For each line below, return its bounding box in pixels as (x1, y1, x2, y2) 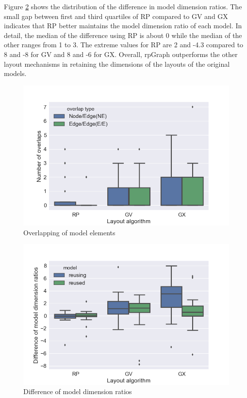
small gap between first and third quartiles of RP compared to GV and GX (4, 11, 228, 21)
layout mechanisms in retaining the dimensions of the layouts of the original (4, 58, 230, 69)
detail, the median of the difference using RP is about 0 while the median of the (4, 30, 242, 40)
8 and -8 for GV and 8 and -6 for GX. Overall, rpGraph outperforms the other (4, 49, 238, 59)
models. (4, 68, 27, 78)
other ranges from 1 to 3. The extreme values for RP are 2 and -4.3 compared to (4, 39, 244, 50)
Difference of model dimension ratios (23, 386, 132, 397)
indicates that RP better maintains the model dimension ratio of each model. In (4, 20, 242, 31)
